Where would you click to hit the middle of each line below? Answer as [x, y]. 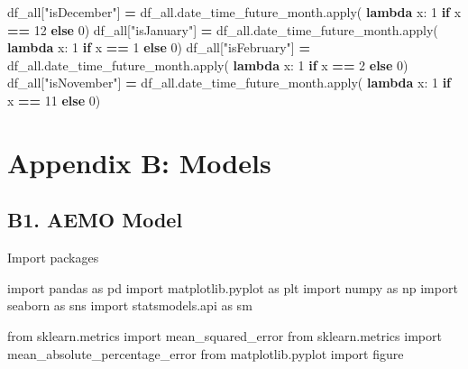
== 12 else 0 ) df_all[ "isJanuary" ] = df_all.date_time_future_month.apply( [223, 29]
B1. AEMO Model [95, 220]
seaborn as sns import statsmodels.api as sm [130, 305]
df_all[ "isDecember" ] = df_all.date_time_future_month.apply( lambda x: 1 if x [234, 12]
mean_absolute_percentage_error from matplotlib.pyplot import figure [206, 353]
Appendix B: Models [139, 162]
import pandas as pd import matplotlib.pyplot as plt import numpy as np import [233, 287]
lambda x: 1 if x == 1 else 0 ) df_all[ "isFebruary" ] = [159, 47]
